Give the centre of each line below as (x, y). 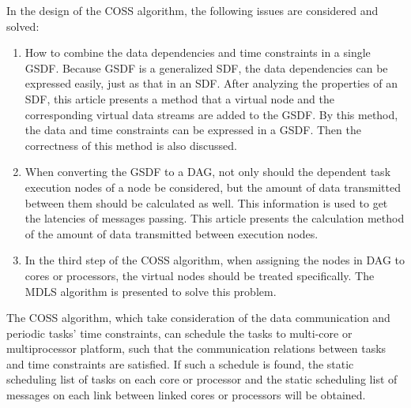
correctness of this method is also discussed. (131, 145)
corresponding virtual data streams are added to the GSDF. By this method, (211, 114)
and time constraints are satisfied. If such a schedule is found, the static (180, 363)
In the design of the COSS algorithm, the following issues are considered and (192, 10)
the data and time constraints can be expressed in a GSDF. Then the (193, 130)
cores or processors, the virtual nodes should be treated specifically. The (200, 275)
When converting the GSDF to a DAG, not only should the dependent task (208, 172)
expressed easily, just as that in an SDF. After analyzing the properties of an (211, 83)
